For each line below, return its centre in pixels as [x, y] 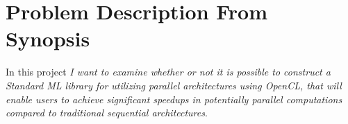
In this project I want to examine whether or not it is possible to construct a [168, 72]
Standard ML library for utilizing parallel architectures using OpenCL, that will [174, 85]
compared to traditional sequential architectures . [107, 113]
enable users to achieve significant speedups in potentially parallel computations [174, 99]
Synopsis [48, 38]
